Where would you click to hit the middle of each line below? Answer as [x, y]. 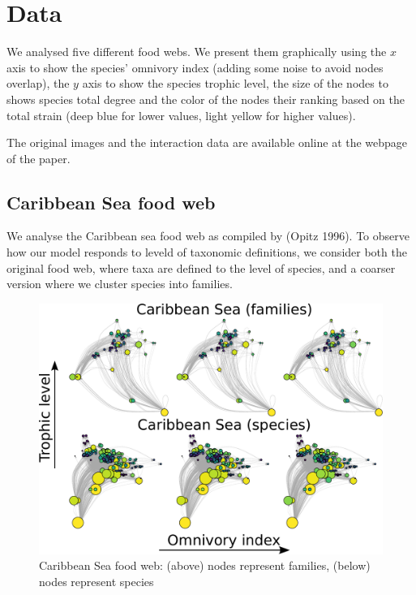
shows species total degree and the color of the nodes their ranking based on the [206, 99]
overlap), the [38, 83]
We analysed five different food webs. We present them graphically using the [197, 52]
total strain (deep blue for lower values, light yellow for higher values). [181, 115]
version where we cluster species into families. [120, 284]
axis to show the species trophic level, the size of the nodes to [235, 83]
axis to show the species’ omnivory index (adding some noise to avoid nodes [195, 67]
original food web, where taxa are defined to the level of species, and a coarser [201, 267]
